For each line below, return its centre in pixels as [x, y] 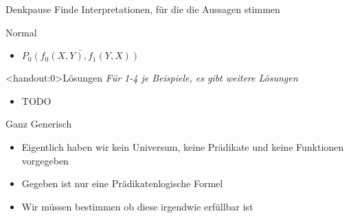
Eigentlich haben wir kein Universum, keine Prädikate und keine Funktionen [183, 146]
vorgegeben [45, 160]
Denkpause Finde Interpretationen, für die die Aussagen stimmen [143, 9]
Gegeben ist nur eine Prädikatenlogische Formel [122, 183]
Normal [21, 32]
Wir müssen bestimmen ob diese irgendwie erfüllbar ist [137, 206]
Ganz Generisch [39, 124]
